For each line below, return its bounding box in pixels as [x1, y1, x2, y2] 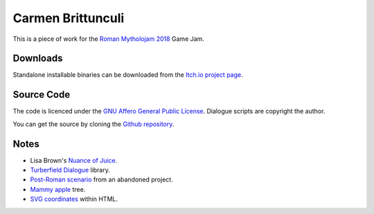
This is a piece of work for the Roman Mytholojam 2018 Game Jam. [12, 35, 204, 43]
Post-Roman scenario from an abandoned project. [30, 175, 173, 184]
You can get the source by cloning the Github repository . [12, 120, 175, 128]
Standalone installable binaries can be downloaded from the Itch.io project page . [12, 71, 244, 79]
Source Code [12, 89, 71, 100]
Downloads [12, 53, 63, 64]
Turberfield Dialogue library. [30, 166, 111, 175]
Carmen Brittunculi [12, 10, 125, 26]
